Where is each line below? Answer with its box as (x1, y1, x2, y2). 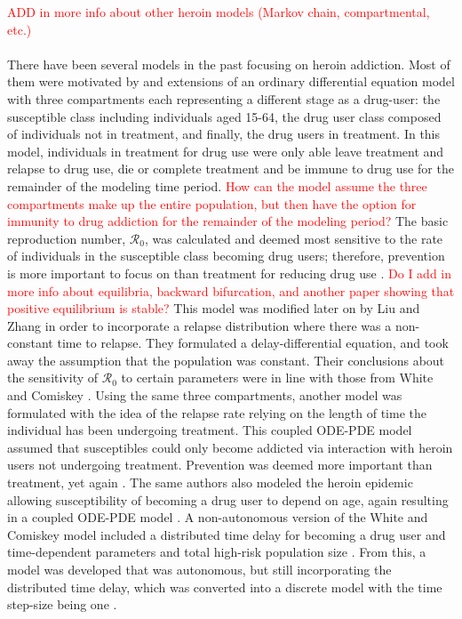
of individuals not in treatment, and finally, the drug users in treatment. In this (7, 125, 441, 143)
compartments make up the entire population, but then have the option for (7, 194, 417, 213)
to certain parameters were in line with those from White (121, 368, 434, 387)
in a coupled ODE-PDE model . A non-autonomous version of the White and (7, 508, 428, 527)
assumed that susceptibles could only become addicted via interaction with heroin (7, 438, 453, 456)
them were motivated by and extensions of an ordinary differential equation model (7, 72, 455, 91)
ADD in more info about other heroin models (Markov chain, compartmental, (7, 3, 430, 20)
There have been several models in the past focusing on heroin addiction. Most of (7, 54, 450, 73)
